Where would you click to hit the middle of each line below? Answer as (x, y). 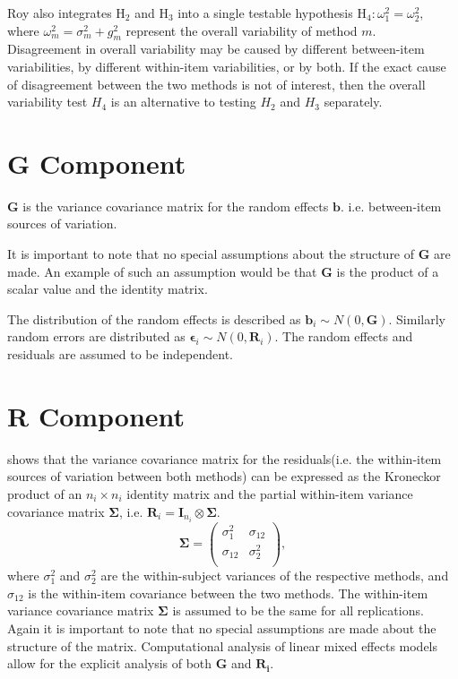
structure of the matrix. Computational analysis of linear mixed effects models (223, 645)
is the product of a (388, 271)
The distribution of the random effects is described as (154, 318)
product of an (45, 493)
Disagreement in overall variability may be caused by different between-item (216, 49)
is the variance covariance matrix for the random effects (176, 206)
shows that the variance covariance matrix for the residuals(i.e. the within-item (225, 458)
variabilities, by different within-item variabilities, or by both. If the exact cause (227, 66)
